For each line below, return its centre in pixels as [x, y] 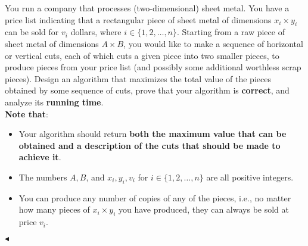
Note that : [27, 113]
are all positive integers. [250, 177]
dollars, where [96, 32]
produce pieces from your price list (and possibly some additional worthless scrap [153, 67]
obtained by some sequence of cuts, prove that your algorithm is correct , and [147, 90]
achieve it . [40, 157]
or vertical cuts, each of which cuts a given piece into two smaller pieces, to [142, 55]
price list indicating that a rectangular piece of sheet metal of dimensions [138, 19]
